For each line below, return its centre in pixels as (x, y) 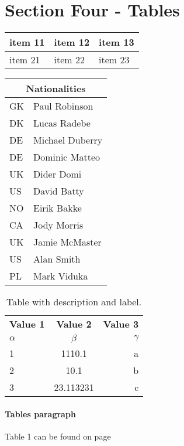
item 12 (72, 42)
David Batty (59, 191)
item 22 (69, 60)
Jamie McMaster (67, 242)
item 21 (25, 60)
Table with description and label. (74, 302)
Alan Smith (57, 259)
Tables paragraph (40, 413)
